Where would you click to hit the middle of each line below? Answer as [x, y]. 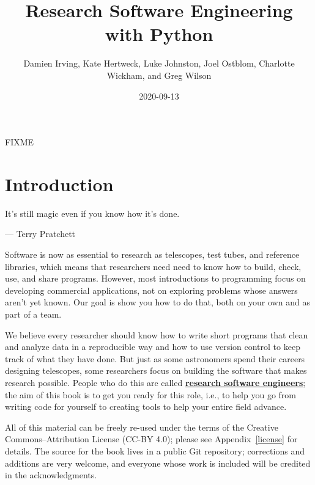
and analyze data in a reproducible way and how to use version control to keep [153, 347]
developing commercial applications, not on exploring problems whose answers [151, 290]
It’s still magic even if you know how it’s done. [92, 213]
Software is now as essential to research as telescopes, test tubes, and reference [152, 254]
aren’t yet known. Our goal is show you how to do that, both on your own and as [157, 302]
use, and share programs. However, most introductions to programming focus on [155, 278]
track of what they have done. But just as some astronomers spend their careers [155, 358]
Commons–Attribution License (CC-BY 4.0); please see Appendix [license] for [151, 439]
